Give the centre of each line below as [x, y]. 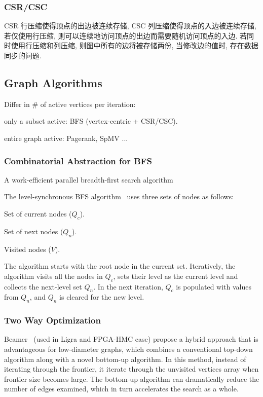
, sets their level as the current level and [176, 276]
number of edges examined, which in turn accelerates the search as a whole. [121, 389]
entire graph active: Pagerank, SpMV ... [66, 138]
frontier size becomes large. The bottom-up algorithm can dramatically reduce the [132, 378]
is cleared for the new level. [102, 297]
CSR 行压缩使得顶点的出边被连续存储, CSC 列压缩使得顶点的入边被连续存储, [130, 26]
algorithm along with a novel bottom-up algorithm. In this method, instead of [125, 359]
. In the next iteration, [128, 286]
